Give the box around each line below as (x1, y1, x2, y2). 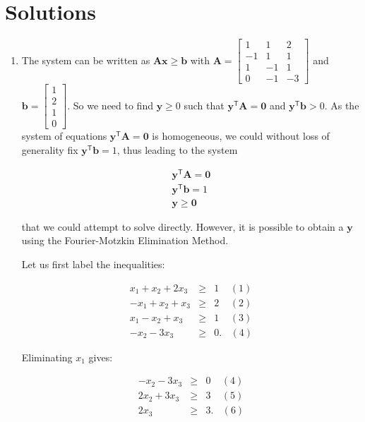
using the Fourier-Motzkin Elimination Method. (21, 233, 229, 248)
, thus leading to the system (116, 142, 238, 157)
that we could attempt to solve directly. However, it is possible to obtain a (21, 219, 344, 234)
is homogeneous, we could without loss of (152, 128, 330, 143)
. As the (324, 97, 359, 112)
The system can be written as (21, 52, 150, 67)
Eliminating (21, 349, 73, 364)
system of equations (21, 128, 107, 143)
